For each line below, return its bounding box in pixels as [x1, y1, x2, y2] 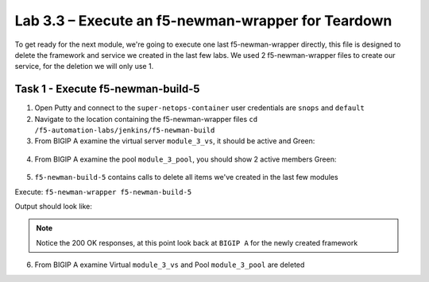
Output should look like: [14, 201, 93, 211]
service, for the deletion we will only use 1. [14, 62, 154, 71]
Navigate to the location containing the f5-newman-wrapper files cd [34, 114, 258, 124]
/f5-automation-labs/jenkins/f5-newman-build [34, 126, 215, 135]
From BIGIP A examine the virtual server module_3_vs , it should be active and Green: [34, 136, 315, 146]
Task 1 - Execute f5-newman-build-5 [14, 82, 200, 96]
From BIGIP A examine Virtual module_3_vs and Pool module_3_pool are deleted [34, 260, 305, 269]
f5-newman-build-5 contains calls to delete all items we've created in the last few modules [34, 173, 338, 182]
